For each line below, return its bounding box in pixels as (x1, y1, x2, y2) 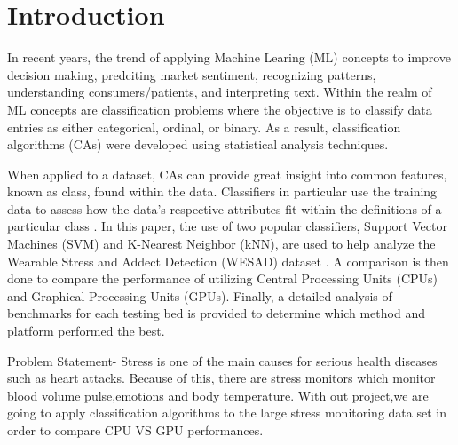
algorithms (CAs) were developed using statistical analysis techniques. (7, 135, 389, 154)
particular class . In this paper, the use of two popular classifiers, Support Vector (7, 217, 447, 235)
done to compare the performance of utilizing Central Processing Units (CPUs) (7, 269, 438, 288)
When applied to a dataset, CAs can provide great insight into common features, (7, 164, 447, 183)
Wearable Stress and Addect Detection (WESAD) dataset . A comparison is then (7, 251, 449, 270)
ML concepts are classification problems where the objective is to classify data (7, 99, 432, 118)
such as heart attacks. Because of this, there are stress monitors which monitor (7, 369, 436, 387)
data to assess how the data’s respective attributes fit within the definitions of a (7, 199, 442, 218)
